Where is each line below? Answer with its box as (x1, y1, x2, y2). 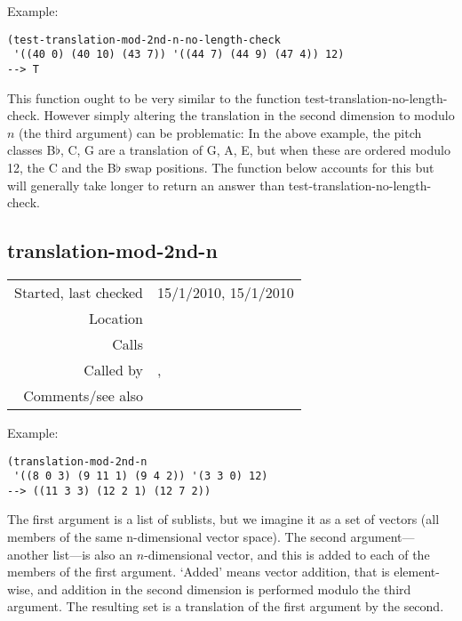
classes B (7, 141, 56, 159)
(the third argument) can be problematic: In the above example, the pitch (19, 123, 422, 141)
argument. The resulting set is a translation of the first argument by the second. (7, 597, 444, 616)
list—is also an (52, 544, 133, 563)
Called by (84, 359, 144, 380)
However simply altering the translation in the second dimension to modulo (44, 106, 455, 125)
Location (88, 307, 144, 328)
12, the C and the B (7, 157, 116, 176)
